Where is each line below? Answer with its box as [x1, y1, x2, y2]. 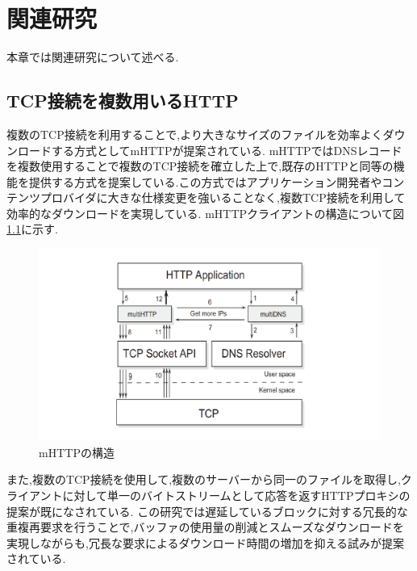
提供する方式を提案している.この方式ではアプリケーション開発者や [28, 173, 382, 190]
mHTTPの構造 [39, 443, 115, 460]
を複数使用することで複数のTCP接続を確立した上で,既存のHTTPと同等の [6, 157, 394, 174]
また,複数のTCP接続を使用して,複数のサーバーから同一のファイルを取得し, [6, 471, 401, 488]
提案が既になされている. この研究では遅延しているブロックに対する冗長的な [6, 502, 408, 519]
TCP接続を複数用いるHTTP [6, 88, 239, 113]
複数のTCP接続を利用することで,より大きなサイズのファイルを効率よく [6, 125, 383, 142]
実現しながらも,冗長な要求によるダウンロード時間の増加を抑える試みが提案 [6, 534, 405, 551]
